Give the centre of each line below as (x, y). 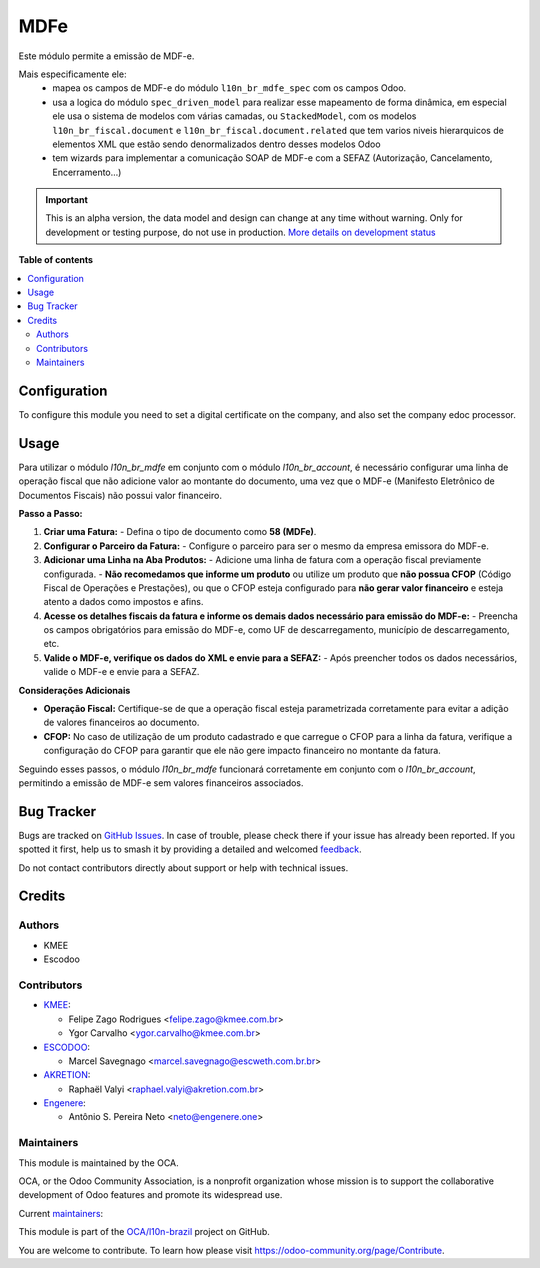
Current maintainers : (61, 1213)
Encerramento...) (87, 172)
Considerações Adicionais (74, 690)
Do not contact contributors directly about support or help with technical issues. (183, 867)
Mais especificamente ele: (72, 74)
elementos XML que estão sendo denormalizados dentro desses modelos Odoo (216, 144)
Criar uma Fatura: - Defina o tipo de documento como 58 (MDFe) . (180, 532)
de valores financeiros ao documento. (121, 722)
